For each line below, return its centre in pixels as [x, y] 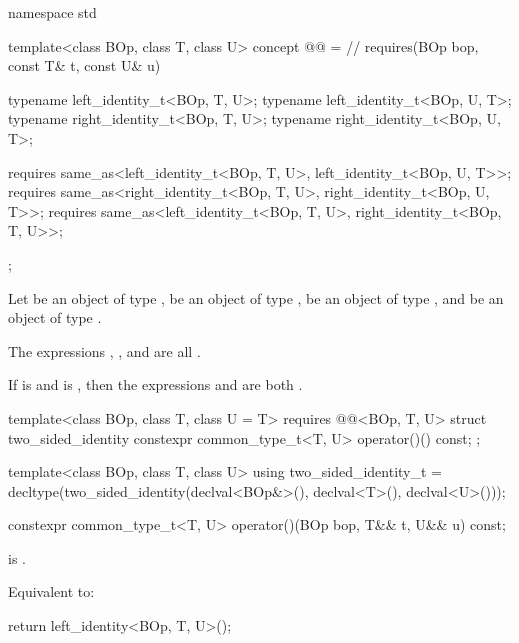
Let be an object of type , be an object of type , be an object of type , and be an [256, 297]
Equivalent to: [51, 591]
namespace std [52, 12]
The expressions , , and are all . [104, 350]
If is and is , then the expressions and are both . [155, 384]
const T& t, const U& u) [84, 65]
